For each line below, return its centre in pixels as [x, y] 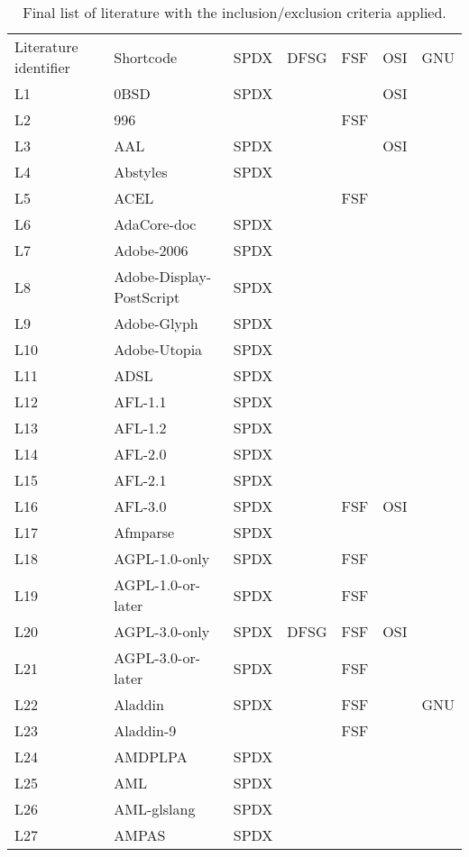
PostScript [147, 297]
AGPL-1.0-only [162, 558]
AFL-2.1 [140, 480]
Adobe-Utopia [158, 349]
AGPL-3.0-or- [157, 657]
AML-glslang [155, 809]
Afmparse [144, 532]
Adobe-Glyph [156, 323]
